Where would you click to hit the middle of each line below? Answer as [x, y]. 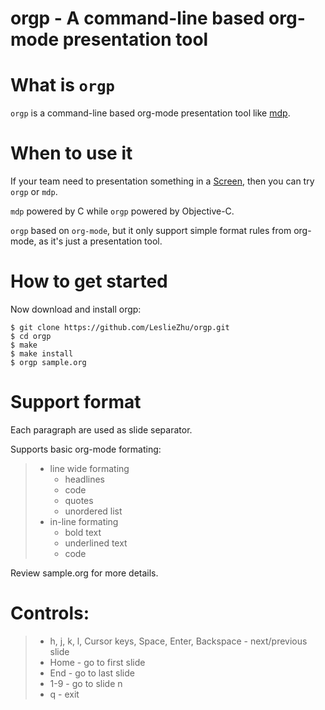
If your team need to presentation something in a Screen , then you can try [162, 181]
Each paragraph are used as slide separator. [101, 429]
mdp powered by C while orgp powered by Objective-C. [122, 211]
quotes [79, 500]
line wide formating [89, 468]
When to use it [71, 153]
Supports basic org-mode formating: [86, 449]
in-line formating [84, 521]
